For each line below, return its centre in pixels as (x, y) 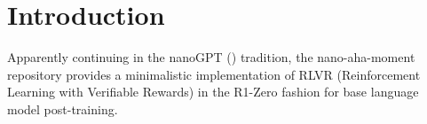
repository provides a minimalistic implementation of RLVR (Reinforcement (214, 74)
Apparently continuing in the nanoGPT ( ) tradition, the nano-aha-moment (211, 57)
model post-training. (63, 108)
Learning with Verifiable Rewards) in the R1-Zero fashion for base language (213, 92)
